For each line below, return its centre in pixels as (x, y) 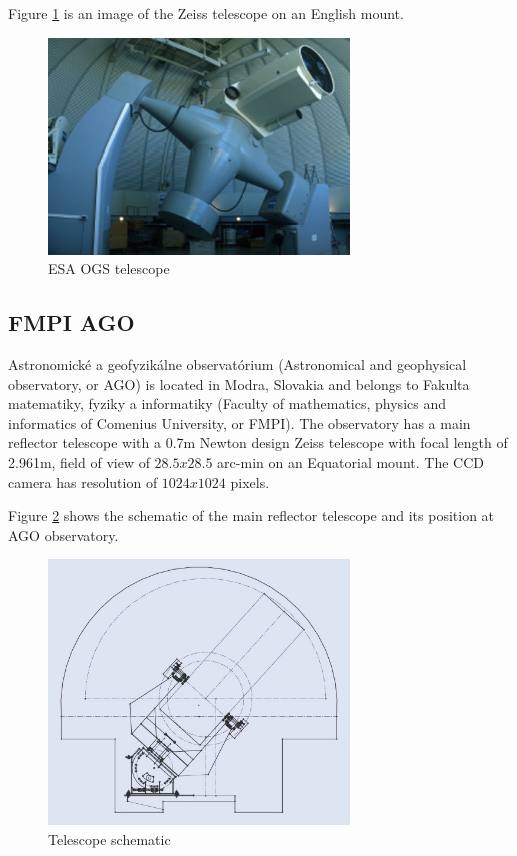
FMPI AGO (71, 322)
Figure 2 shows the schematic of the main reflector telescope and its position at (251, 515)
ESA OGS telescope (109, 268)
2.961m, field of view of (79, 462)
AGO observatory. (63, 534)
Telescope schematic (109, 838)
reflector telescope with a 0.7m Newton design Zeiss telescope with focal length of (258, 442)
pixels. (250, 481)
